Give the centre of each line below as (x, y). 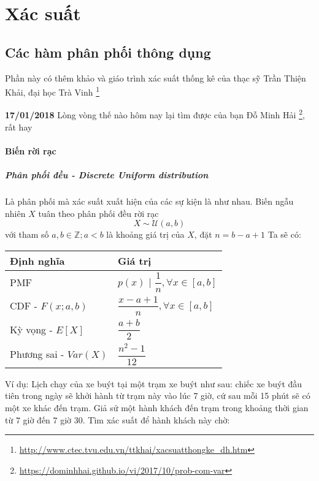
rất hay (19, 127)
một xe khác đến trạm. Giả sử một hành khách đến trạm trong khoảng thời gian (157, 407)
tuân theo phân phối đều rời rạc (98, 213)
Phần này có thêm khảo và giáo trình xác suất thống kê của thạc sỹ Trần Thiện (156, 78)
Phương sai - (37, 354)
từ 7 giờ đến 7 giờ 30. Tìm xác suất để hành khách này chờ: (117, 419)
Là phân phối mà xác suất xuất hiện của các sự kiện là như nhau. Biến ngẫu (149, 201)
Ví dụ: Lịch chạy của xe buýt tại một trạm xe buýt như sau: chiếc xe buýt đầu (154, 383)
